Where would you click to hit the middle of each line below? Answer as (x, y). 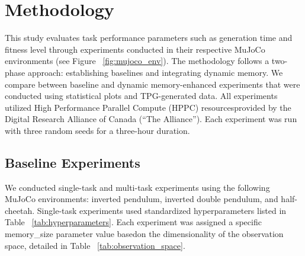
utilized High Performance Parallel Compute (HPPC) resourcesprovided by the (148, 107)
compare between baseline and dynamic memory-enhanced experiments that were (152, 84)
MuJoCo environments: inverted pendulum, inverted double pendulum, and (142, 199)
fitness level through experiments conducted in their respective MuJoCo (135, 49)
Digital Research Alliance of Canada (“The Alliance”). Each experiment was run (151, 119)
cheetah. (20, 210)
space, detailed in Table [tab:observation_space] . (95, 245)
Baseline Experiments (73, 162)
